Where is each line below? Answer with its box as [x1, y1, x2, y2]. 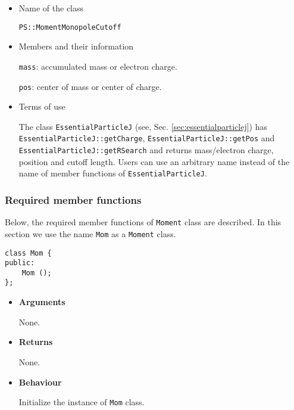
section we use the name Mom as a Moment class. [5, 227, 176, 240]
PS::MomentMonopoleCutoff [18, 23, 121, 32]
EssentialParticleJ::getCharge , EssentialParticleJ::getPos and [18, 132, 275, 144]
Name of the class [18, 2, 84, 14]
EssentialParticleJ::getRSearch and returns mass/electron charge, [18, 144, 274, 156]
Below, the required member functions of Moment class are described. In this [5, 216, 282, 228]
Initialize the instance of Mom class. [18, 396, 145, 408]
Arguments [18, 296, 65, 308]
